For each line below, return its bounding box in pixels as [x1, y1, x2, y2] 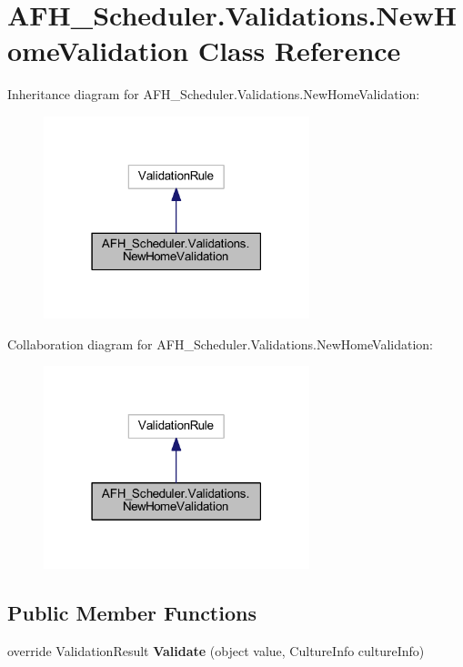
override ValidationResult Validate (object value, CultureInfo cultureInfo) [7, 641, 425, 660]
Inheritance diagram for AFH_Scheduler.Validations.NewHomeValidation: [7, 85, 420, 104]
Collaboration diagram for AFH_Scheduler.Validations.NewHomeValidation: [7, 334, 433, 353]
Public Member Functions [7, 598, 257, 626]
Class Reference [197, 32, 401, 69]
